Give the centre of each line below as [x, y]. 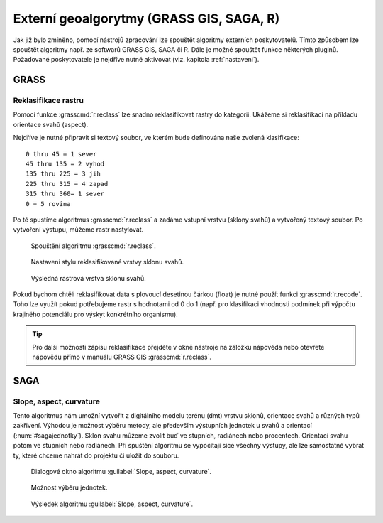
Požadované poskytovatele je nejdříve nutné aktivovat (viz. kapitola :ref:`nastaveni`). [136, 60]
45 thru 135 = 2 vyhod [65, 164]
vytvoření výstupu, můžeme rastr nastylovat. [78, 230]
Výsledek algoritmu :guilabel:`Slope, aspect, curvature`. [112, 504]
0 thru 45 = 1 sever [61, 154]
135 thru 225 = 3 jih [63, 174]
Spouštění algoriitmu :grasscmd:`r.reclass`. [93, 246]
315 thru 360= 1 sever [65, 194]
